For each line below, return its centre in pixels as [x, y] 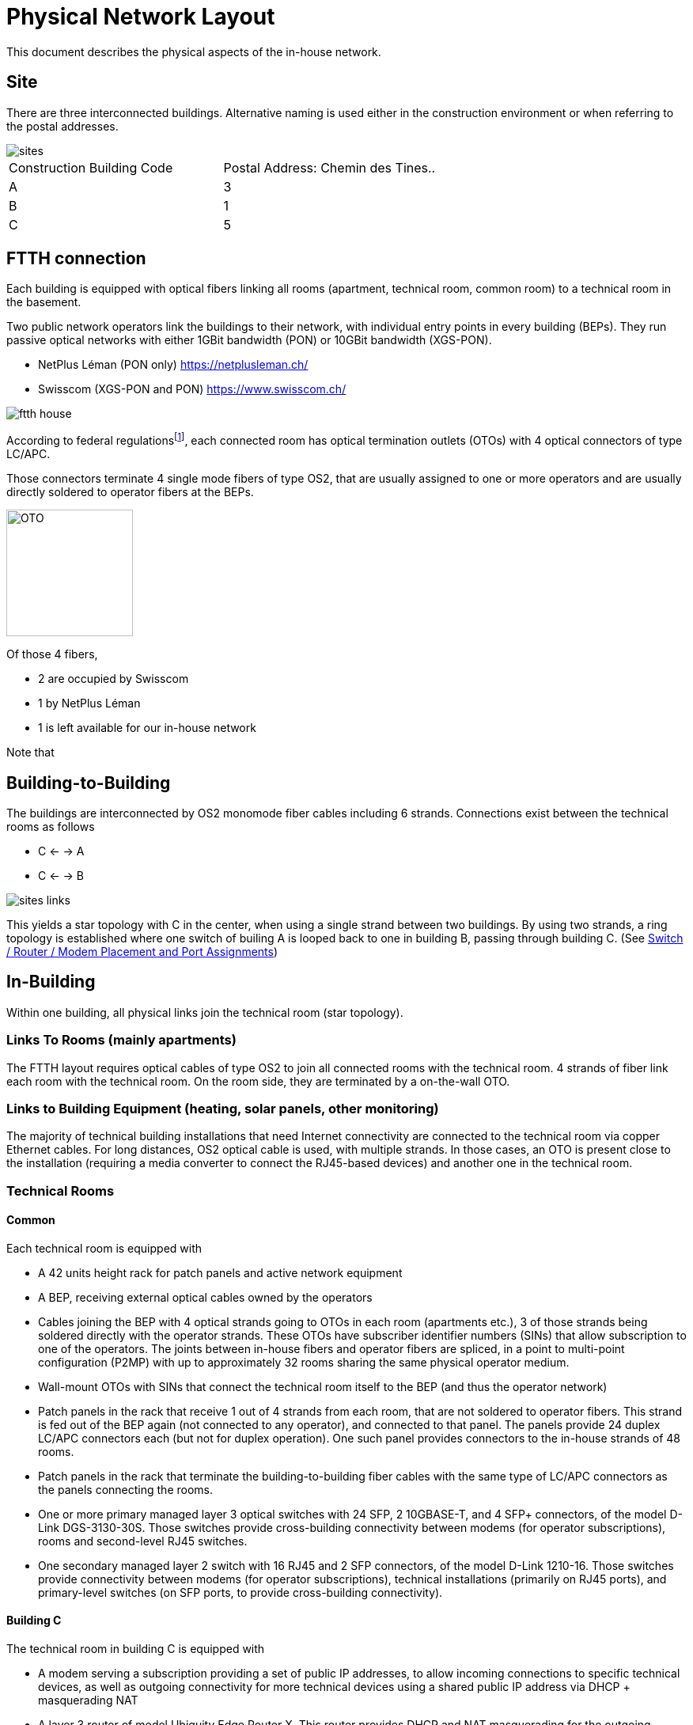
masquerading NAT [88, 1700]
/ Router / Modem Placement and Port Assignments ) [142, 951]
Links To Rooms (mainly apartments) [121, 1040]
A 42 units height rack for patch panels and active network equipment [220, 1272]
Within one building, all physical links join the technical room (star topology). [205, 1012]
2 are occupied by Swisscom [114, 679]
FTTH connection [76, 259]
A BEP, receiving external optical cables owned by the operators [205, 1297]
